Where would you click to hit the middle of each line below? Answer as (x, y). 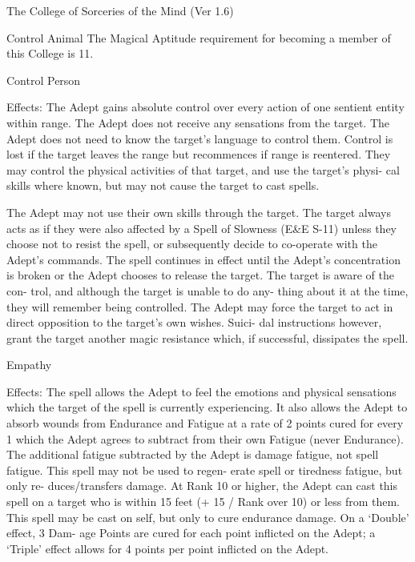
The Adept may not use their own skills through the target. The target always (199, 212)
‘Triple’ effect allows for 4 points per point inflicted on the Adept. (168, 548)
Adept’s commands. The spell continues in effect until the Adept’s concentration (203, 259)
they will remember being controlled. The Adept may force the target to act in (200, 306)
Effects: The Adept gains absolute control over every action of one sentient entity (205, 107)
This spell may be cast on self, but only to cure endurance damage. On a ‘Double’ (208, 517)
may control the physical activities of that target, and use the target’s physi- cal (203, 169)
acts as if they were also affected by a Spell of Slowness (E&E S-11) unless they (202, 228)
